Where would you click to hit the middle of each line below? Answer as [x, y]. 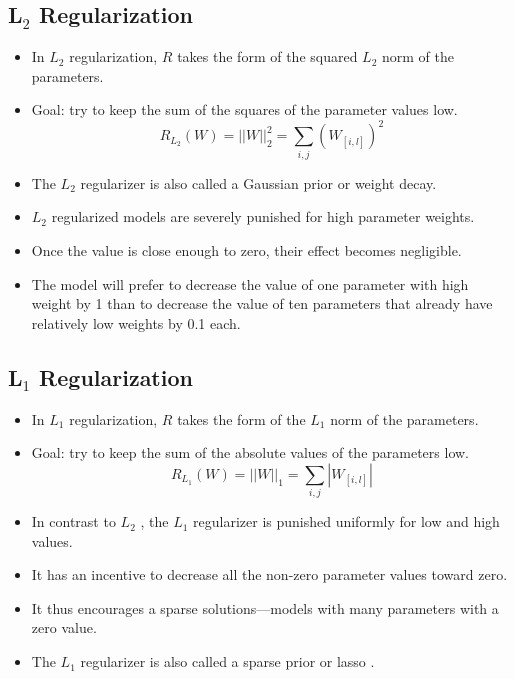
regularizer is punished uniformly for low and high [346, 521]
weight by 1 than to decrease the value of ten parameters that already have [262, 303]
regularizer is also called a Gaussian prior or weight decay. [258, 182]
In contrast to [73, 521]
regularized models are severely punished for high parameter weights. [263, 216]
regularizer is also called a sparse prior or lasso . [227, 661]
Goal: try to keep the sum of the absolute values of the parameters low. [250, 452]
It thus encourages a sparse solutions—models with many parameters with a [265, 607]
